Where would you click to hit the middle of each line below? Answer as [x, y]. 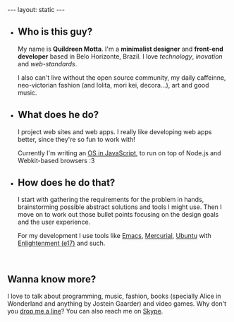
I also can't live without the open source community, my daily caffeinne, [122, 77]
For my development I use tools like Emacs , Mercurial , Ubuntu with [114, 236]
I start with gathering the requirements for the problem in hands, [111, 200]
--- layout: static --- [36, 10]
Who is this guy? [55, 32]
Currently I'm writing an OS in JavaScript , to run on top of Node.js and [119, 153]
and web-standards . [47, 64]
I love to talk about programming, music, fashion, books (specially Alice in [114, 296]
